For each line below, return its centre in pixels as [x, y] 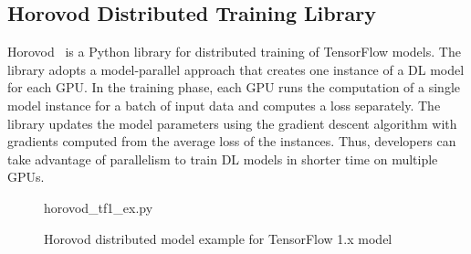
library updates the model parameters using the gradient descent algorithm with [232, 123]
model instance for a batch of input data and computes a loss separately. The [224, 105]
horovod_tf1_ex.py [99, 207]
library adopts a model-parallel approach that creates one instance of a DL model [236, 69]
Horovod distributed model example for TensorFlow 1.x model [218, 238]
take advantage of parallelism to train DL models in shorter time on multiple [223, 159]
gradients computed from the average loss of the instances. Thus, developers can [232, 141]
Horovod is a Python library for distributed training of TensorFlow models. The [234, 52]
